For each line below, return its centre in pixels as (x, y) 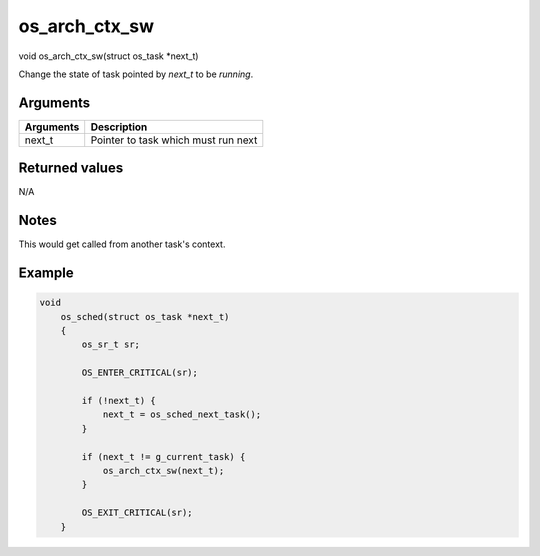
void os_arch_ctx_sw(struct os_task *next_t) (108, 56)
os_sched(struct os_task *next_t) (145, 316)
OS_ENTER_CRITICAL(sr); (140, 373)
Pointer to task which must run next (174, 140)
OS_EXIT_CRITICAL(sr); (137, 513)
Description (119, 127)
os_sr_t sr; (110, 344)
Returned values (71, 168)
